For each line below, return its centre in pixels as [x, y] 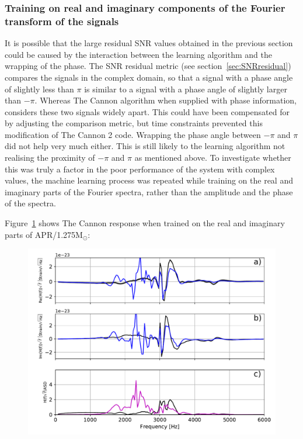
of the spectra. [31, 203]
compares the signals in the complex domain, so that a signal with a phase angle [149, 77]
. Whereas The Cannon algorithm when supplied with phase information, [166, 100]
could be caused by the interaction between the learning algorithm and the [138, 54]
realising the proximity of [50, 158]
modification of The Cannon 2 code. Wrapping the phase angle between [133, 134]
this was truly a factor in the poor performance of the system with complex [140, 169]
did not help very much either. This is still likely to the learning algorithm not [145, 146]
